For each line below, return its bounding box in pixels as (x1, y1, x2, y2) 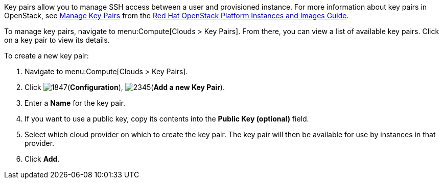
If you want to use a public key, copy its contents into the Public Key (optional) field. (25, 114, 309, 123)
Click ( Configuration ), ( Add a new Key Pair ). (25, 83, 225, 91)
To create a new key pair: (4, 51, 89, 60)
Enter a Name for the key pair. (25, 99, 125, 107)
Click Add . (25, 155, 60, 163)
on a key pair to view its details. (4, 36, 110, 44)
